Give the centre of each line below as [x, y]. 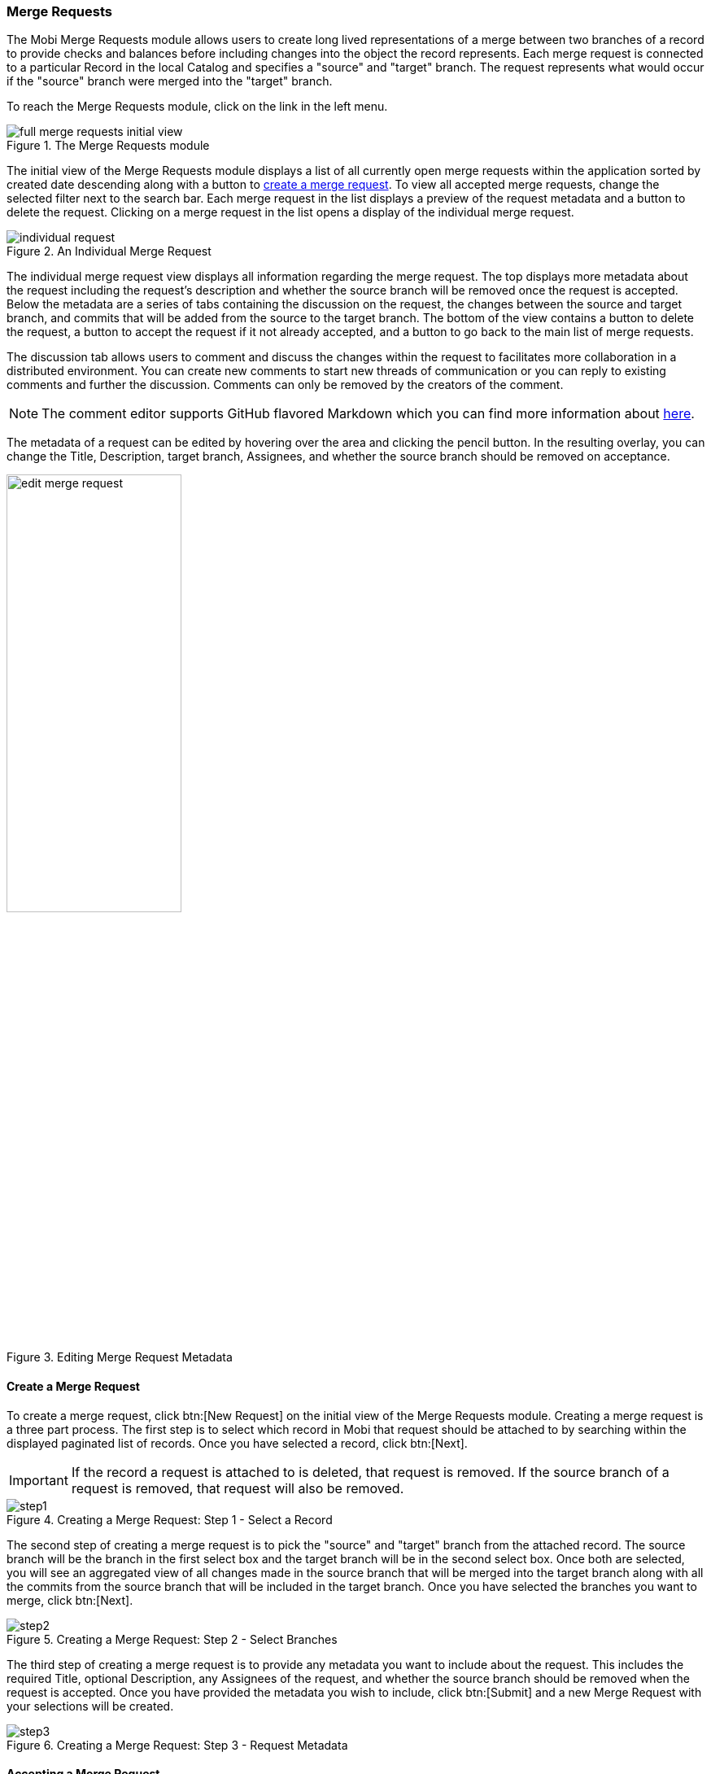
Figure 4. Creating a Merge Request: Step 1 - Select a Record [170, 1519]
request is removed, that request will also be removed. [238, 1488]
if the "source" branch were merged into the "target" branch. [170, 81]
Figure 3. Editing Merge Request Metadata [120, 1357]
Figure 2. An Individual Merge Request [109, 251]
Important [39, 1480]
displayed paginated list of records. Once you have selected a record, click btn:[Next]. [237, 1443]
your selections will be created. [90, 1706]
